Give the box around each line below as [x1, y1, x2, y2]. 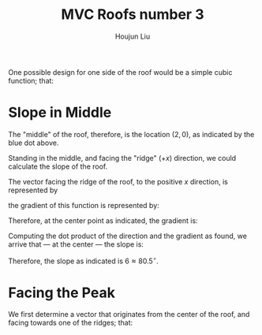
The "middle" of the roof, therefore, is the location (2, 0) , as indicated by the [8, 129, 255, 139]
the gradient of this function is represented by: [8, 200, 159, 210]
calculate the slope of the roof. [8, 162, 108, 171]
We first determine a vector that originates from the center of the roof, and [8, 310, 250, 319]
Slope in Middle [8, 104, 112, 121]
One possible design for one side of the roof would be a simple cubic [8, 67, 233, 76]
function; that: [8, 76, 54, 85]
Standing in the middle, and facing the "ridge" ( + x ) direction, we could [8, 153, 237, 162]
